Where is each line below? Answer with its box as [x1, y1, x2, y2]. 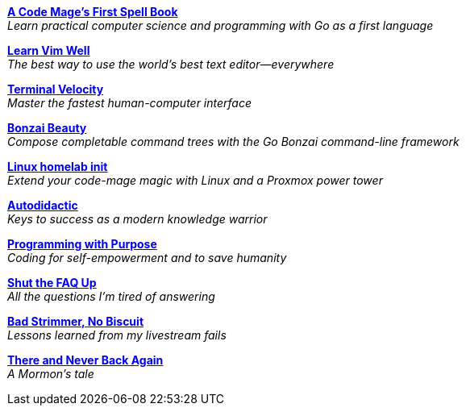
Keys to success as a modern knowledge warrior [7, 212, 268, 226]
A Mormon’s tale [7, 367, 94, 381]
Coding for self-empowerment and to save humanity [7, 251, 287, 264]
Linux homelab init [7, 160, 108, 173]
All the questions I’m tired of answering [7, 289, 215, 303]
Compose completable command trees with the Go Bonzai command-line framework [7, 135, 460, 148]
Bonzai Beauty [7, 121, 87, 135]
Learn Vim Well [7, 44, 90, 57]
